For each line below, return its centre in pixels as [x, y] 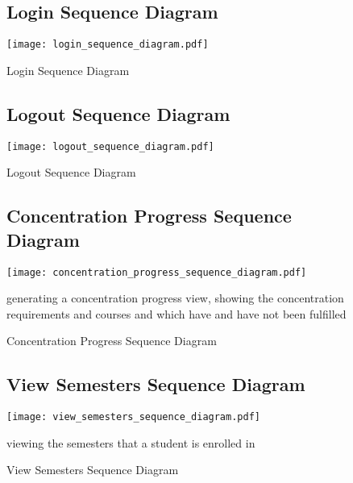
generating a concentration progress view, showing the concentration [175, 298]
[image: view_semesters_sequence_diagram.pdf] [133, 417]
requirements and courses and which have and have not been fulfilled [176, 313]
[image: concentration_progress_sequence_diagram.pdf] [157, 272]
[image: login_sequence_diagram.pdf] [108, 45]
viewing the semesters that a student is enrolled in [131, 442]
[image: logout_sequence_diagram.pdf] [110, 146]
